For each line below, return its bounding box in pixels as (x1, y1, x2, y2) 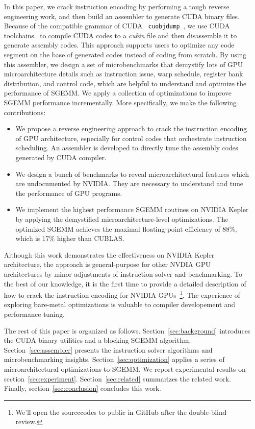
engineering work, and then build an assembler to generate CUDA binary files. (4, 11, 240, 21)
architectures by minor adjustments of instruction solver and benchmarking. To (4, 268, 242, 279)
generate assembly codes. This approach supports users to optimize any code (4, 40, 234, 50)
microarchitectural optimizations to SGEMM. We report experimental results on (4, 363, 246, 374)
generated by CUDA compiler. (15, 152, 107, 162)
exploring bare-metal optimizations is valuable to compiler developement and (4, 299, 235, 310)
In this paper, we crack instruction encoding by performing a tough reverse (4, 1, 229, 11)
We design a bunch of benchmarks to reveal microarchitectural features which (15, 168, 249, 179)
